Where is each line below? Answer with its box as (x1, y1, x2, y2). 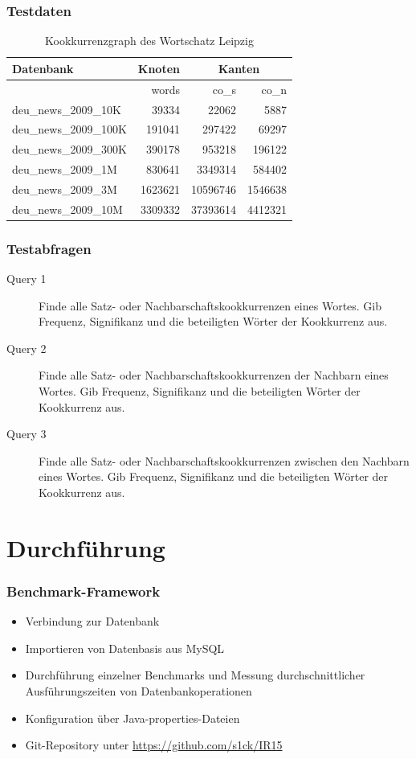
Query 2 (6, 339, 47, 356)
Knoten (137, 59, 181, 76)
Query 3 (6, 425, 47, 442)
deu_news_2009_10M (12, 200, 123, 217)
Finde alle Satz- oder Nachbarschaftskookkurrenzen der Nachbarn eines (39, 367, 389, 384)
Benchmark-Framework (6, 581, 161, 601)
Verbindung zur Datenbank (25, 613, 160, 630)
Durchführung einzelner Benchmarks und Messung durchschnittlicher (25, 667, 365, 683)
